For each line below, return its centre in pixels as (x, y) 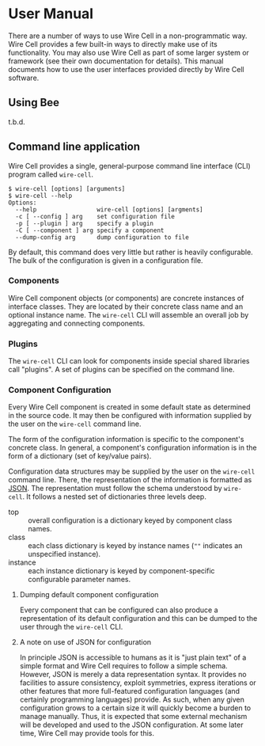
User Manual (51, 14)
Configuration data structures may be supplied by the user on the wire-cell (132, 471)
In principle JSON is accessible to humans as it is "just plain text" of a (133, 657)
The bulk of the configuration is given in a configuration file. (106, 260)
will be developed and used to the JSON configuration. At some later (131, 725)
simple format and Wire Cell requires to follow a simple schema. (123, 666)
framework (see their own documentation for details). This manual (116, 61)
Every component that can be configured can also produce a (119, 610)
